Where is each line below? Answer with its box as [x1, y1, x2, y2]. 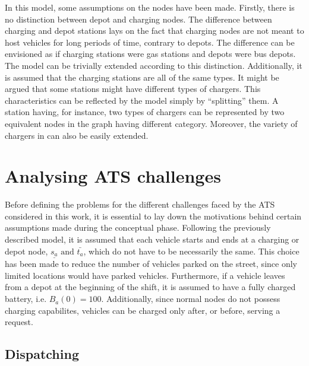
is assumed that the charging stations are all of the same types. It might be [5, 71, 279, 83]
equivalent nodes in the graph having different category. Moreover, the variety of [5, 117, 298, 129]
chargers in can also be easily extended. [5, 129, 149, 141]
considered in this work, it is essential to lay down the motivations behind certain [5, 209, 302, 222]
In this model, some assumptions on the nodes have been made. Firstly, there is [5, 1, 295, 13]
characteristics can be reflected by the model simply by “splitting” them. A [5, 94, 279, 106]
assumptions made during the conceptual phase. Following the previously [5, 221, 271, 234]
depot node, [5, 244, 48, 257]
